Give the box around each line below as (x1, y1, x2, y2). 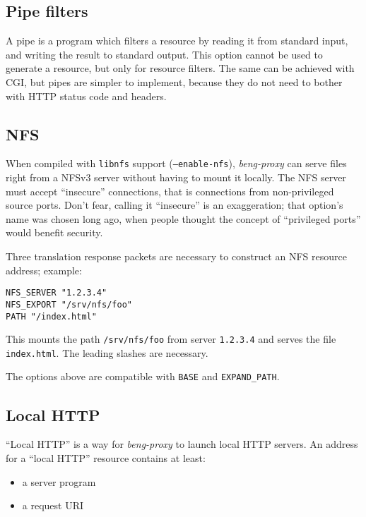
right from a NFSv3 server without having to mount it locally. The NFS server (6, 170, 346, 185)
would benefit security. (6, 225, 103, 240)
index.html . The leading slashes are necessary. (6, 345, 208, 360)
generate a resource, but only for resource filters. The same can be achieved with (6, 61, 355, 75)
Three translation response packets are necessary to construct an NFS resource (6, 249, 347, 263)
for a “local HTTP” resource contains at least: (6, 450, 206, 465)
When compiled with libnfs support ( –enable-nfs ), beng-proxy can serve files (6, 156, 347, 171)
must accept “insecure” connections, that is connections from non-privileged (6, 183, 334, 198)
